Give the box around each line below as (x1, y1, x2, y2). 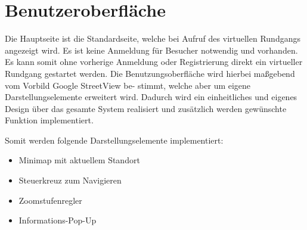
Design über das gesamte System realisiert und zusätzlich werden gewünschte (5, 102, 287, 114)
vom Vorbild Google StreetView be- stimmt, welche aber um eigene (5, 79, 251, 91)
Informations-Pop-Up (18, 214, 97, 226)
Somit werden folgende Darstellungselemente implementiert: (5, 133, 224, 146)
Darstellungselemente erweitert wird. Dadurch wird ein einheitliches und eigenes (5, 91, 297, 103)
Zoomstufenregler (18, 194, 82, 206)
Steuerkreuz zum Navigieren (18, 174, 122, 187)
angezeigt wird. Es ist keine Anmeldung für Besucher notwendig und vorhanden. (5, 43, 298, 56)
